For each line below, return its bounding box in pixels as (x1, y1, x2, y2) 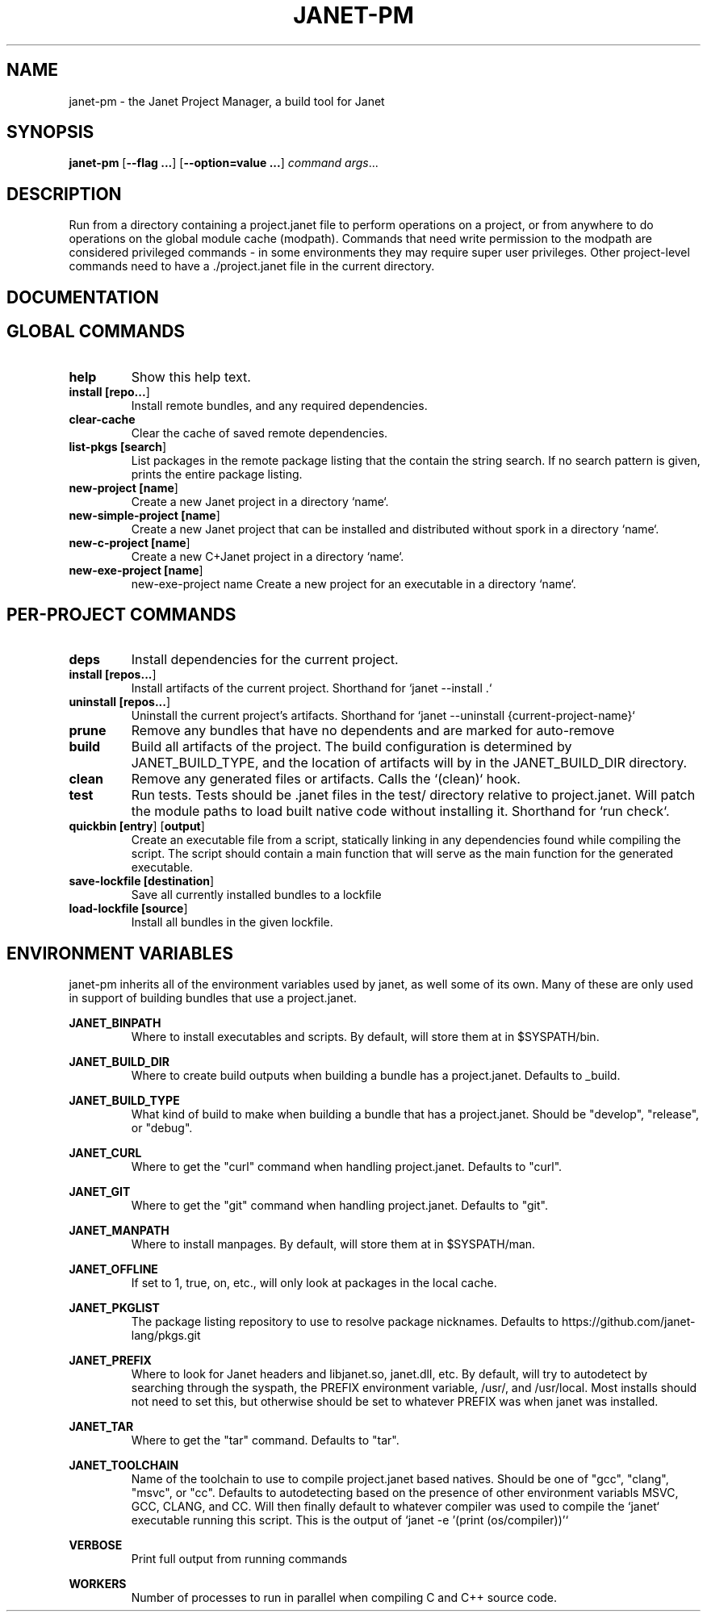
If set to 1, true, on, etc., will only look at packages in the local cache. (131, 1276, 497, 1290)
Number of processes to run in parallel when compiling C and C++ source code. (131, 1591, 558, 1605)
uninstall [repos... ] (69, 695, 171, 709)
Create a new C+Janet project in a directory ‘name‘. (131, 549, 404, 563)
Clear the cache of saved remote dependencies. (131, 425, 388, 440)
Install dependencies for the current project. (131, 651, 399, 668)
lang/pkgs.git (131, 1328, 201, 1343)
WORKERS (69, 1577, 127, 1591)
